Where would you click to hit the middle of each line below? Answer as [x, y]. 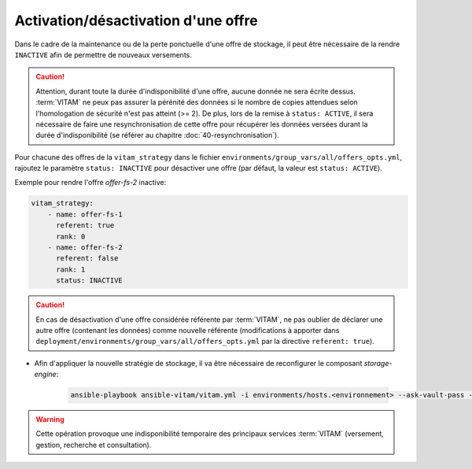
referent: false [87, 259]
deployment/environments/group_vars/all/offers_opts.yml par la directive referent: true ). [205, 342]
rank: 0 [71, 236]
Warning [50, 419]
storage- [378, 363]
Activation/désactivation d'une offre [136, 20]
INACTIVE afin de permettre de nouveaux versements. [103, 54]
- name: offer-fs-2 [85, 247]
